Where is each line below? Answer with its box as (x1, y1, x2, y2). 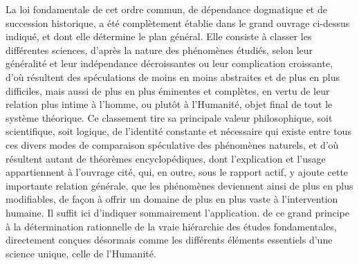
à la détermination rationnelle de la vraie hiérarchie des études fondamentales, (6, 219, 337, 233)
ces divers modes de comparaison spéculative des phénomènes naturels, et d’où (6, 137, 339, 152)
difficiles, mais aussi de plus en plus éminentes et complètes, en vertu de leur (6, 83, 330, 98)
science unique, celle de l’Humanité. (6, 246, 156, 260)
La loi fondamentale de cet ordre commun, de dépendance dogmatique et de (6, 2, 327, 16)
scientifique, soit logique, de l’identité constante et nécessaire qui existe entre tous (6, 124, 351, 138)
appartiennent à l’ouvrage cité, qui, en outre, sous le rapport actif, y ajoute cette (6, 165, 349, 179)
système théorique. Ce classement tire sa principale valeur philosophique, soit (6, 110, 333, 125)
